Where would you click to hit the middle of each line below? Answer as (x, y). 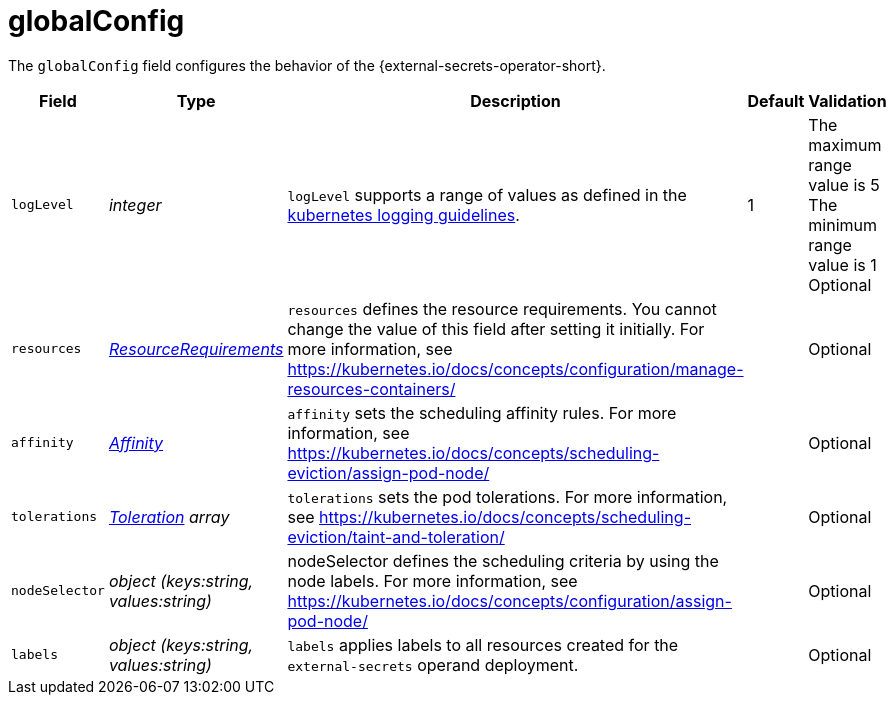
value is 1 (842, 264)
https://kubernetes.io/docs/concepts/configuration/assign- (509, 600)
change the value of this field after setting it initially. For (496, 328)
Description (515, 100)
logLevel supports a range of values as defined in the (487, 194)
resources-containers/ (371, 388)
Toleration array (169, 516)
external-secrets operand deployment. (433, 664)
